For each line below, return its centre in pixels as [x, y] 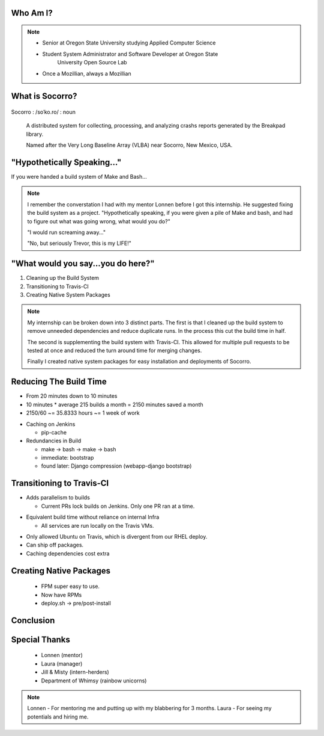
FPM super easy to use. [70, 586]
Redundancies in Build [54, 441]
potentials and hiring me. [58, 717]
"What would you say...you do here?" [83, 264]
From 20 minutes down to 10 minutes [72, 396]
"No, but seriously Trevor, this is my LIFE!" [79, 243]
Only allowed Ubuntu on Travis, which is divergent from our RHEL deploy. [117, 536]
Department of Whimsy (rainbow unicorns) [94, 681]
